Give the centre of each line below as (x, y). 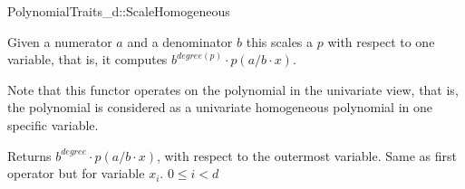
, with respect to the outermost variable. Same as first (307, 155)
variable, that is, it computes (87, 59)
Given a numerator (60, 41)
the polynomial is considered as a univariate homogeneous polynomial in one (220, 107)
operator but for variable (76, 173)
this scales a (280, 41)
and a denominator (180, 41)
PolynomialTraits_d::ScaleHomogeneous (119, 11)
